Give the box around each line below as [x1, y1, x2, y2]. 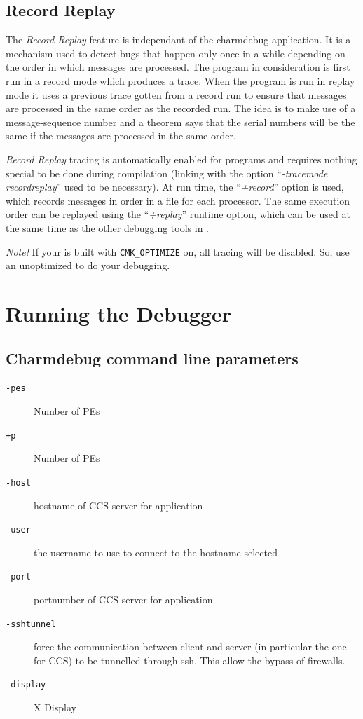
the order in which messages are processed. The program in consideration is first [6, 60, 350, 74]
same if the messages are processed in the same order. [6, 128, 236, 143]
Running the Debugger [6, 299, 231, 327]
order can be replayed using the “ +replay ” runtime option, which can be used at [6, 207, 350, 221]
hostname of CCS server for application [34, 498, 203, 512]
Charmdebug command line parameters [6, 347, 299, 369]
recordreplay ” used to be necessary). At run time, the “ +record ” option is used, [6, 179, 344, 194]
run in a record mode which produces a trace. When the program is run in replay [6, 73, 355, 88]
